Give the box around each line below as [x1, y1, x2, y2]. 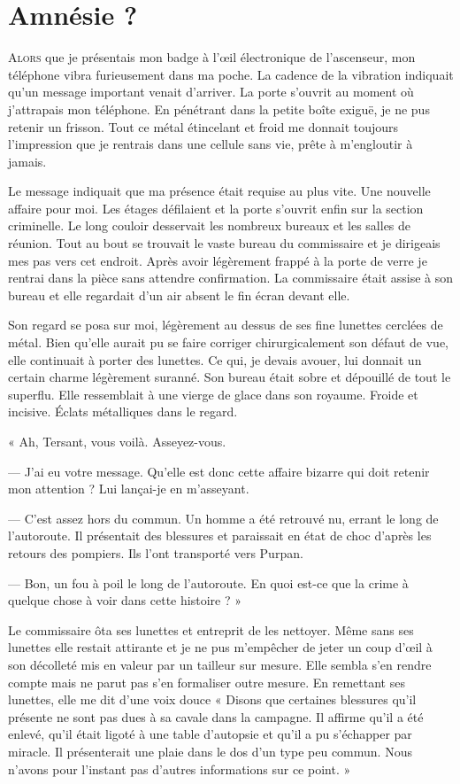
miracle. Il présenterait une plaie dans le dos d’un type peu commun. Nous [8, 741, 412, 760]
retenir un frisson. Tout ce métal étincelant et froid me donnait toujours [8, 117, 399, 136]
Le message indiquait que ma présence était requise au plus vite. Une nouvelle [8, 182, 431, 200]
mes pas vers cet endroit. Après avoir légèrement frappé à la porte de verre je [8, 251, 427, 269]
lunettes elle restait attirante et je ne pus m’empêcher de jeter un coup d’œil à [8, 638, 433, 656]
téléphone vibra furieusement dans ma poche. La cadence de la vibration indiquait [8, 65, 454, 83]
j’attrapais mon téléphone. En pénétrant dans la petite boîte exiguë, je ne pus [8, 99, 430, 118]
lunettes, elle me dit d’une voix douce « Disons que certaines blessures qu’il [8, 690, 417, 709]
